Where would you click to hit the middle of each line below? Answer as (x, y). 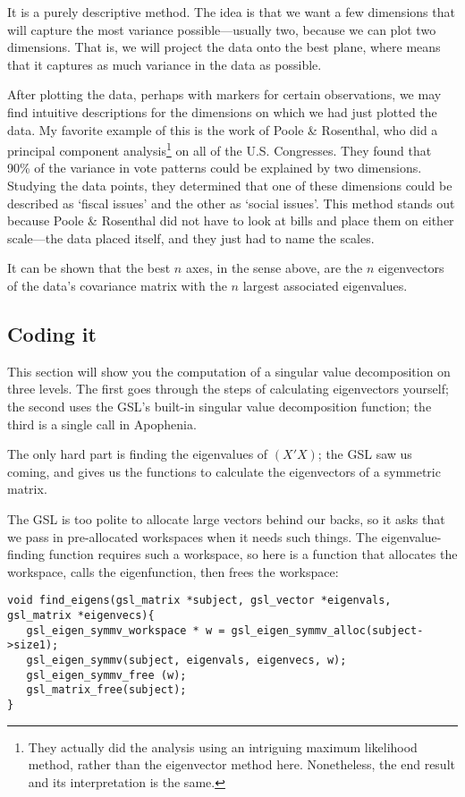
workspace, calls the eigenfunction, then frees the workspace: (173, 571)
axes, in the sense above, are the (274, 268)
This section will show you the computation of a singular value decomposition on (229, 371)
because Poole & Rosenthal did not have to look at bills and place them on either (231, 220)
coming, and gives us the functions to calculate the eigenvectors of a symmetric (224, 471)
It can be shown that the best (89, 268)
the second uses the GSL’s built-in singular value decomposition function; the (220, 406)
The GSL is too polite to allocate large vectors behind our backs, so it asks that (226, 518)
